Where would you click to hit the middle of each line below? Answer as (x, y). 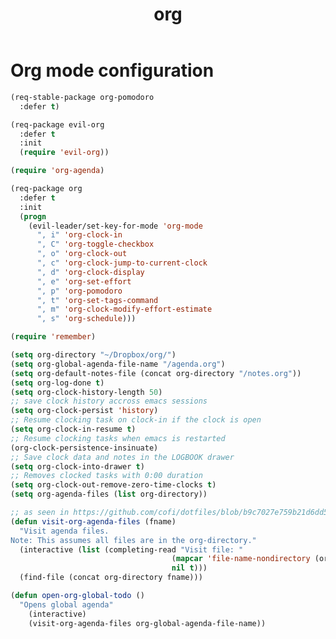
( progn (33, 216)
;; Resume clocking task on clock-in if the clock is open (136, 420)
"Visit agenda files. (64, 531)
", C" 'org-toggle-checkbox (95, 244)
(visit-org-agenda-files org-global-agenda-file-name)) (147, 623)
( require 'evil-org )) (64, 153)
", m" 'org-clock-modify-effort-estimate (124, 309)
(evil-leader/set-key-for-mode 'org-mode (115, 226)
